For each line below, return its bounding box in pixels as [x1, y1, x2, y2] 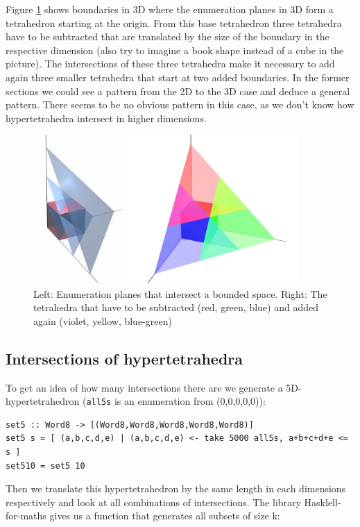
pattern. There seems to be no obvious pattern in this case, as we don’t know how [6, 97, 354, 112]
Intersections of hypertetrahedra [6, 347, 243, 369]
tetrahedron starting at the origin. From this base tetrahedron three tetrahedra [6, 15, 342, 30]
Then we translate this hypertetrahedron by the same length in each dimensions [6, 481, 346, 496]
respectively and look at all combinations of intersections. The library [6, 494, 301, 509]
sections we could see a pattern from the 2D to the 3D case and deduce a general [6, 83, 350, 98]
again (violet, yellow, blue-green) [33, 313, 172, 328]
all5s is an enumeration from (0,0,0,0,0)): [86, 394, 266, 408]
